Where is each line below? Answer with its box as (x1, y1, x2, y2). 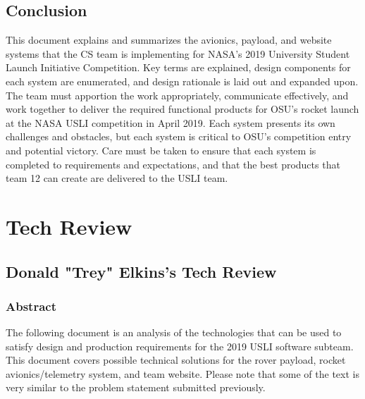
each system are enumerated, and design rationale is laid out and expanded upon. (6, 73, 359, 88)
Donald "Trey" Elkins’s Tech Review (6, 260, 277, 282)
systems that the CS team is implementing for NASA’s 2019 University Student (6, 46, 350, 61)
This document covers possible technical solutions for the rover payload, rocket (6, 352, 346, 367)
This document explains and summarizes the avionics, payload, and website (6, 32, 332, 47)
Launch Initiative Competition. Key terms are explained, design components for (6, 60, 351, 75)
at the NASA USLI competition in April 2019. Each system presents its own (6, 115, 335, 130)
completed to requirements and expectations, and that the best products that (6, 156, 340, 171)
